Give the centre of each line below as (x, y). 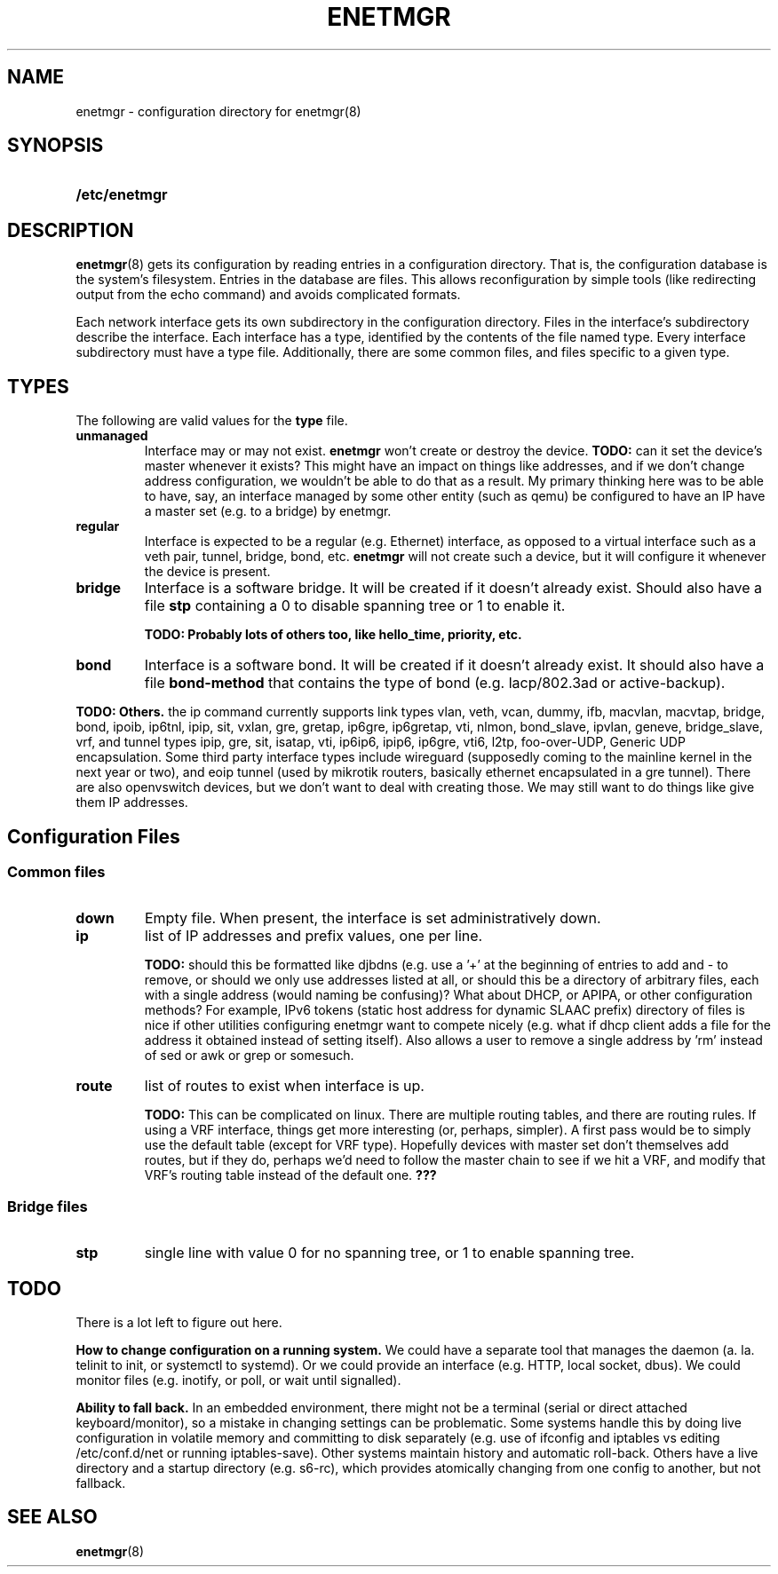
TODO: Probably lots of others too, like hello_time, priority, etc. (333, 635)
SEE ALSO (52, 1517)
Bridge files (48, 1206)
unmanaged (112, 436)
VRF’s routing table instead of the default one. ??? (290, 1175)
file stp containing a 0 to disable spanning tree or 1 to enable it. (355, 606)
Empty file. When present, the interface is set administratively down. (373, 918)
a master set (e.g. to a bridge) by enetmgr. (268, 511)
